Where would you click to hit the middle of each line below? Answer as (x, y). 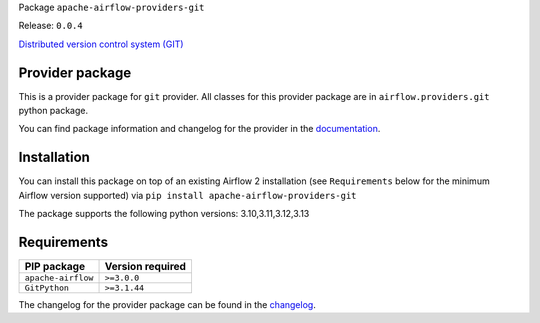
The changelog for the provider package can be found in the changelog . (167, 305)
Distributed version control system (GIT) (101, 44)
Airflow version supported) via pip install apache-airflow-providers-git (187, 195)
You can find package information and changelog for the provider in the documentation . (199, 129)
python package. (53, 111)
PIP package (54, 267)
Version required (145, 267)
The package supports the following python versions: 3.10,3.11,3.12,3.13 (164, 214)
